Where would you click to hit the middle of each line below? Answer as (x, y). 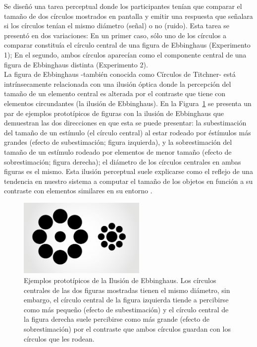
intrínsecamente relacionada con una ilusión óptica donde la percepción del (118, 84)
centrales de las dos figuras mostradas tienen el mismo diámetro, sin (127, 290)
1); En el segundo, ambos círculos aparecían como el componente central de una (125, 54)
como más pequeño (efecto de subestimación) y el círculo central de (126, 309)
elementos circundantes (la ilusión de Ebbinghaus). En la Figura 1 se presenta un (128, 103)
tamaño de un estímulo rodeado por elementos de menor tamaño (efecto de (118, 151)
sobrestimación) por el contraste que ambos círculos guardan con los (127, 328)
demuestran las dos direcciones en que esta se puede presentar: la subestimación (125, 123)
